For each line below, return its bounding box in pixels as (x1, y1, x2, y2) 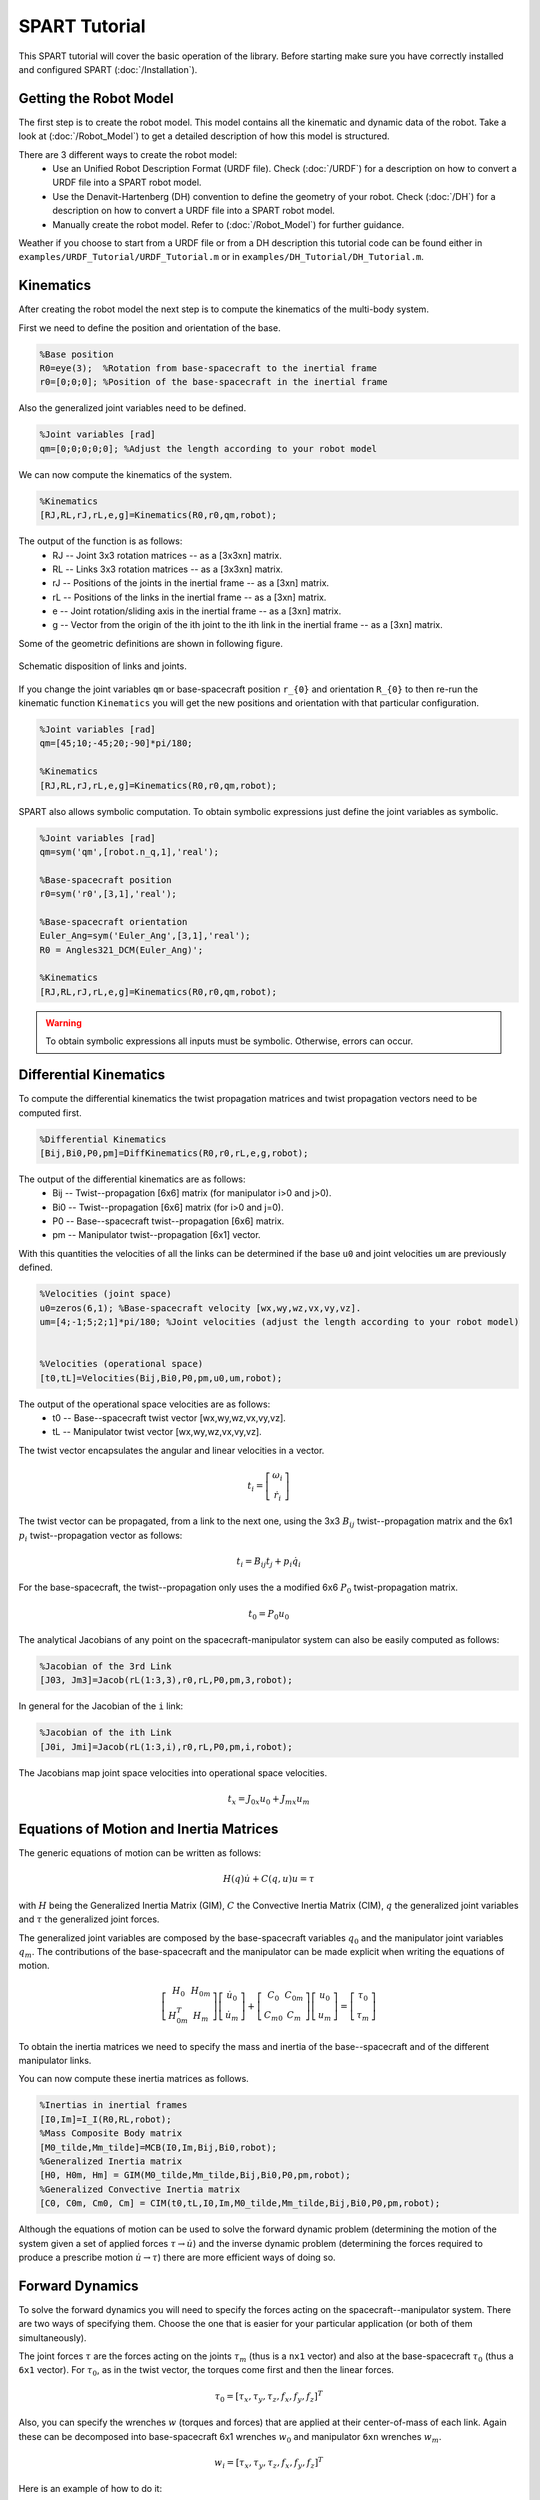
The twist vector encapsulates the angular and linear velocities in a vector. (18, 1444, 325, 1456)
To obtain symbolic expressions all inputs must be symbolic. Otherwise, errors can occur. (45, 1035, 414, 1047)
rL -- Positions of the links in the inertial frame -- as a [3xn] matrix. (52, 591, 327, 603)
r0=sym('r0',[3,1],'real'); (39, 888, 177, 900)
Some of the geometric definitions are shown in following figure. (18, 637, 284, 649)
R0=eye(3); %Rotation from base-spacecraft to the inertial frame (39, 363, 378, 374)
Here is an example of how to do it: (18, 2483, 163, 2495)
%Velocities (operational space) (39, 1358, 204, 1370)
